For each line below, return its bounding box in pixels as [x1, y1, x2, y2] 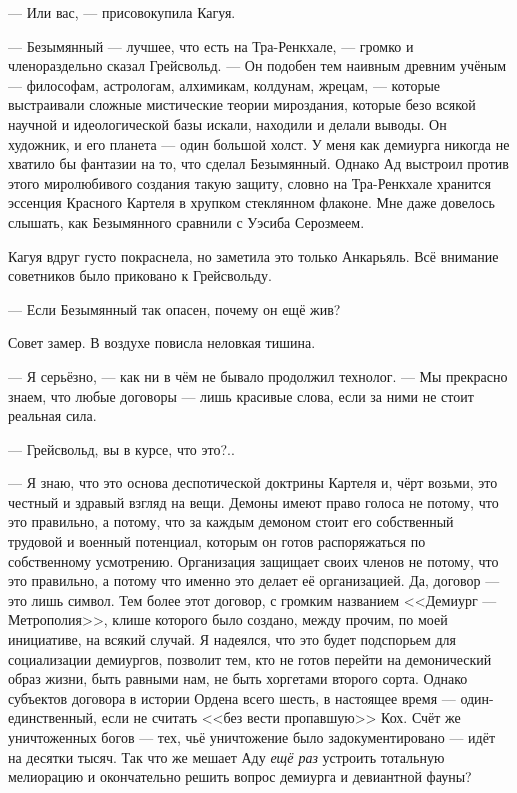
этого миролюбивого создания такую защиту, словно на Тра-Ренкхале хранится [8, 172, 491, 193]
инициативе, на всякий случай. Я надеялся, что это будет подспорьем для [8, 629, 457, 650]
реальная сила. [8, 405, 97, 426]
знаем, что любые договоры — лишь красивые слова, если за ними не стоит [8, 385, 474, 406]
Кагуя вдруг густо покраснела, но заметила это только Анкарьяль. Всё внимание [8, 245, 499, 266]
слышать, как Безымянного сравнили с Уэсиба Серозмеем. [8, 211, 365, 232]
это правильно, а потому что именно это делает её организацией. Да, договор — [8, 570, 500, 591]
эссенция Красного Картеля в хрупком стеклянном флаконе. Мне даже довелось [8, 192, 495, 213]
